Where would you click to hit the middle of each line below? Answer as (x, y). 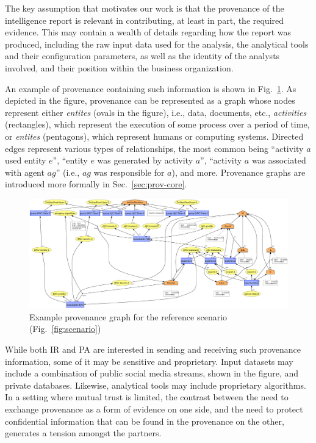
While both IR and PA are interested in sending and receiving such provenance (153, 349)
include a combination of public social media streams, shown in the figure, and (152, 373)
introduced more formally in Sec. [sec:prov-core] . (96, 184)
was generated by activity (145, 160)
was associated (279, 160)
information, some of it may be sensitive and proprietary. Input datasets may (149, 361)
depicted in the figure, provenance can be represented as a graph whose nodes (150, 100)
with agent (25, 172)
